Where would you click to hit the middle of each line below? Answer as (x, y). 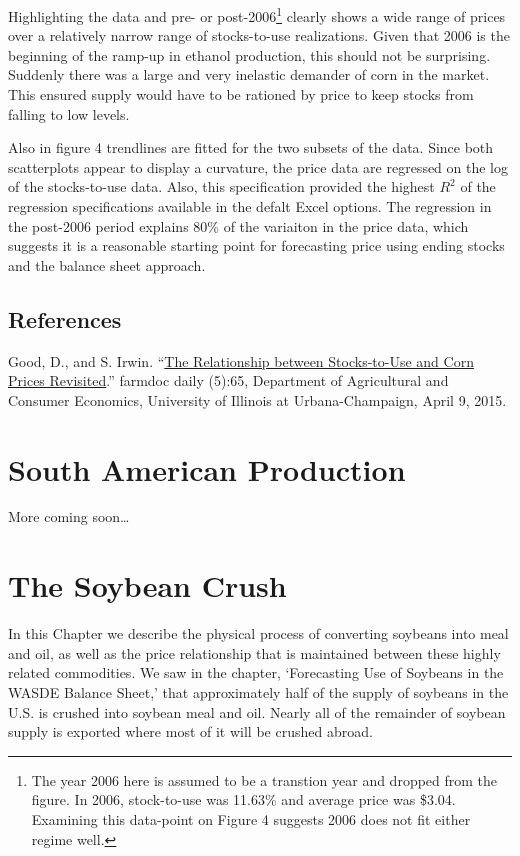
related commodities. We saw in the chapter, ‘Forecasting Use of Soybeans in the (256, 672)
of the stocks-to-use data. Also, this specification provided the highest (221, 186)
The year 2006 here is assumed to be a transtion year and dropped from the (264, 779)
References (65, 318)
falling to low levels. (69, 113)
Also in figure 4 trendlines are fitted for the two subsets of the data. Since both (251, 147)
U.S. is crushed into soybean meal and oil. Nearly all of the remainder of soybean (257, 711)
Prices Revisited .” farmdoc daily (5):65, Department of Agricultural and (228, 380)
